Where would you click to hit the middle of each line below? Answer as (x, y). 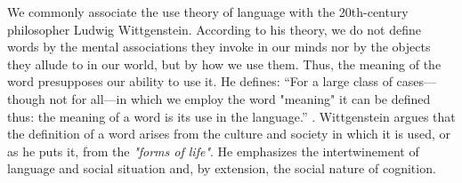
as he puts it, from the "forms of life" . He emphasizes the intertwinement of (213, 151)
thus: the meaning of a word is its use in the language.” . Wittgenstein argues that (231, 116)
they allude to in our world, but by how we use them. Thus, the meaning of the (224, 64)
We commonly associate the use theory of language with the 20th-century (208, 12)
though (26, 98)
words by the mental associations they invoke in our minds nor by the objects (219, 47)
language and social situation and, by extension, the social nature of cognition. (222, 168)
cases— (417, 81)
